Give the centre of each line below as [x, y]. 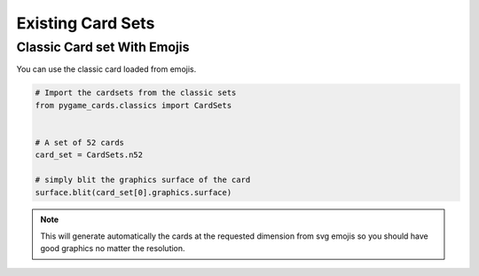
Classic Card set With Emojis [103, 47]
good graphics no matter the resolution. [113, 248]
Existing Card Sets [86, 23]
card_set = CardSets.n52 [89, 155]
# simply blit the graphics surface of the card [143, 180]
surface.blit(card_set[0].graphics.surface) [133, 192]
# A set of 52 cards [79, 142]
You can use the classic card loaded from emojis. [106, 69]
